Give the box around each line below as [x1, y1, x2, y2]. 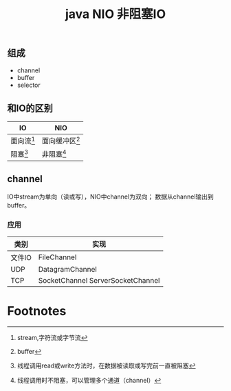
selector [16, 81, 41, 89]
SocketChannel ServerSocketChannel [38, 276, 160, 285]
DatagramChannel [38, 265, 98, 274]
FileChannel [38, 252, 77, 262]
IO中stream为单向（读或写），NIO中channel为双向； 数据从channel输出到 [7, 192, 214, 201]
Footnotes [7, 303, 67, 319]
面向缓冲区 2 [41, 135, 80, 146]
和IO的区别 [7, 103, 54, 114]
